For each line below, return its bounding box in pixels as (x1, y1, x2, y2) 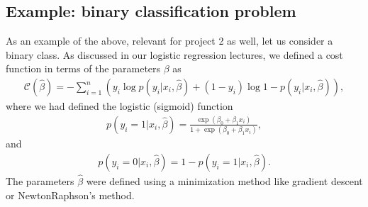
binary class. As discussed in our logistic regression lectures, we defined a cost (6, 47, 343, 62)
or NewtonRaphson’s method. (6, 187, 135, 202)
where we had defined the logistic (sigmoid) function (6, 99, 233, 113)
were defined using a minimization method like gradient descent (86, 174, 363, 189)
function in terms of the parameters (6, 61, 161, 76)
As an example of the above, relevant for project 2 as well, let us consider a (6, 33, 333, 48)
